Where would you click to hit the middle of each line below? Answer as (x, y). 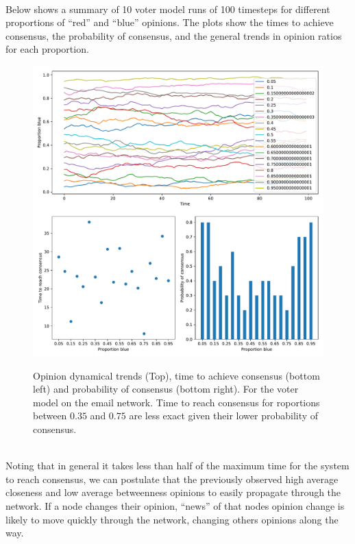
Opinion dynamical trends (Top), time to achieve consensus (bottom (176, 375)
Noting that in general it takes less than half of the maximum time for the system (177, 466)
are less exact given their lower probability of (224, 416)
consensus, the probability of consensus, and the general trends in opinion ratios (174, 35)
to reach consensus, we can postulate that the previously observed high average (172, 479)
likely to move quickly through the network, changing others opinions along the (172, 519)
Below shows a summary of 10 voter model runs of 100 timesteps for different (168, 9)
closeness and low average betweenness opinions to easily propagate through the (173, 492)
